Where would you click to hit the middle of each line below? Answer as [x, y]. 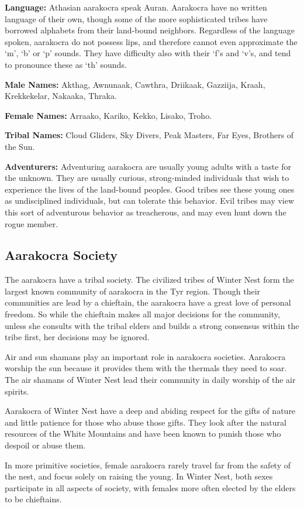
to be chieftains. [33, 499]
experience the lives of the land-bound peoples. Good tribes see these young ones [150, 189]
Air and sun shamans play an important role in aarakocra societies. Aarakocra [145, 356]
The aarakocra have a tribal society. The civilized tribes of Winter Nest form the [149, 280]
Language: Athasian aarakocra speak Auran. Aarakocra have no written [136, 7]
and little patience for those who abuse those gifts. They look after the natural [146, 422]
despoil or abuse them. [45, 445]
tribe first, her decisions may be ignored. [77, 337]
